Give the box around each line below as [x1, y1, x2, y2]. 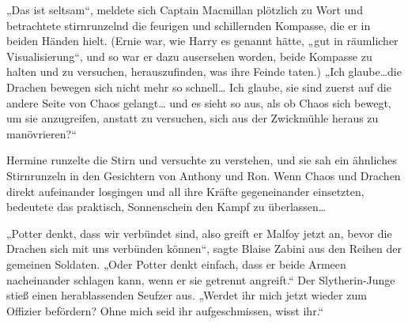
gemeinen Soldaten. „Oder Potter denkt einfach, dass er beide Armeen [6, 255, 346, 272]
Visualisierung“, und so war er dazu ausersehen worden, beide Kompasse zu [6, 47, 372, 64]
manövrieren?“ [6, 125, 77, 141]
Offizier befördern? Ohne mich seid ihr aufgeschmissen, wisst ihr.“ [6, 302, 324, 318]
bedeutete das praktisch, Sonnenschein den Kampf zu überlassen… [6, 198, 327, 215]
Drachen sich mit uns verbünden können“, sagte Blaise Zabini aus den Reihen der [6, 240, 402, 257]
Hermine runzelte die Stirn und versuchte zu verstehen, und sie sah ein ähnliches [6, 152, 397, 168]
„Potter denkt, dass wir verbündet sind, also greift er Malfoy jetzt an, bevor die [6, 224, 392, 241]
